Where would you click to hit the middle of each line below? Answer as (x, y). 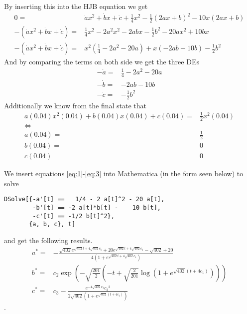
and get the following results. (48, 240)
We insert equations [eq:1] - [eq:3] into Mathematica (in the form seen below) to (124, 173)
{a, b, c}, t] (52, 224)
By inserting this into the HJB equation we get (76, 6)
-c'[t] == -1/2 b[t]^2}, (73, 216)
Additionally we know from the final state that (75, 105)
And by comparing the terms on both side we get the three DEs (102, 62)
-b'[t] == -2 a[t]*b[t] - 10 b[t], (97, 207)
